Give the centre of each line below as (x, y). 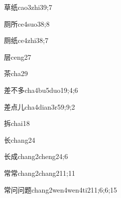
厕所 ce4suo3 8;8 (27, 23)
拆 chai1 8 (17, 123)
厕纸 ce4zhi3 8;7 (26, 40)
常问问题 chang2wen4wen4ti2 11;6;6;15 (60, 189)
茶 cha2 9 (16, 73)
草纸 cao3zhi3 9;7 (28, 7)
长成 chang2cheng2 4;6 (36, 156)
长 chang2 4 (20, 139)
